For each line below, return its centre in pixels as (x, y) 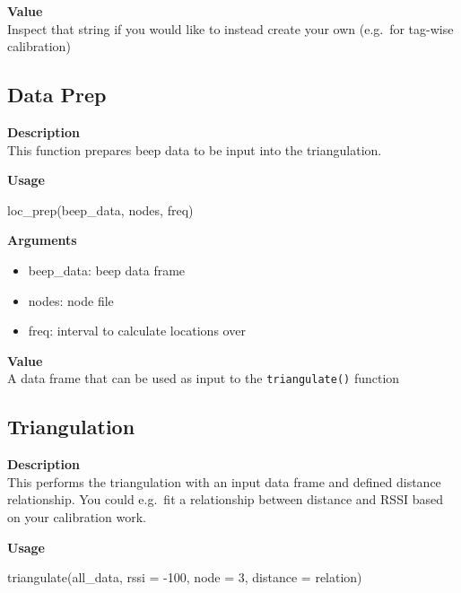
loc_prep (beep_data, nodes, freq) (100, 209)
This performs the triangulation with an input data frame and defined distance (224, 481)
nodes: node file (71, 300)
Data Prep (57, 95)
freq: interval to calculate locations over (137, 331)
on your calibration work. (77, 516)
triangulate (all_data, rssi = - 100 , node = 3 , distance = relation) (185, 577)
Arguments (42, 240)
